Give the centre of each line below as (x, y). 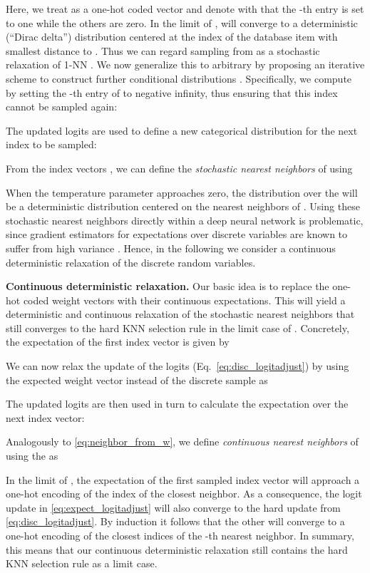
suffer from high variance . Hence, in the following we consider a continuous (171, 248)
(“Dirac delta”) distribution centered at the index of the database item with (172, 37)
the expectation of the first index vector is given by (118, 342)
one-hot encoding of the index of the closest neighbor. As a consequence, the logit (184, 494)
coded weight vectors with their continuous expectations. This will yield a (184, 300)
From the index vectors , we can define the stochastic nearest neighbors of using (179, 168)
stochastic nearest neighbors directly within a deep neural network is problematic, (185, 220)
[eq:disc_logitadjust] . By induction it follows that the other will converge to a (175, 521)
